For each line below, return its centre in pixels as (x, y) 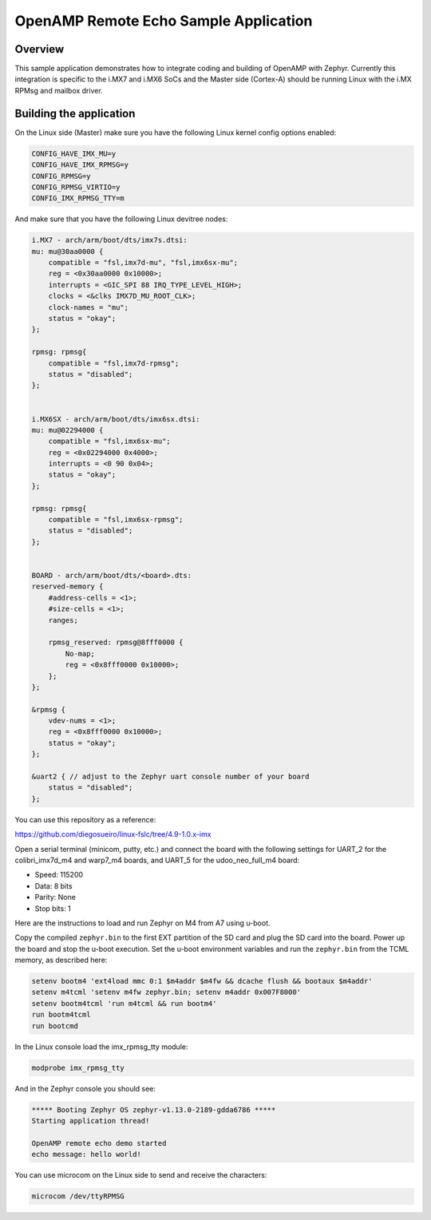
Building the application (75, 113)
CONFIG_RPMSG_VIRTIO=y (76, 187)
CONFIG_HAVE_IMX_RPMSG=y (80, 165)
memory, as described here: (61, 960)
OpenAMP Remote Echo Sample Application (164, 21)
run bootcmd (55, 1026)
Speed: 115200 (59, 875)
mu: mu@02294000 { (67, 430)
